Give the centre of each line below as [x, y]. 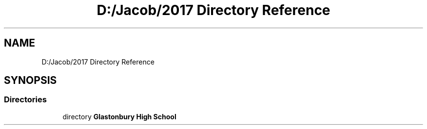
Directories [25, 100]
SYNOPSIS [30, 81]
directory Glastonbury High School [119, 116]
